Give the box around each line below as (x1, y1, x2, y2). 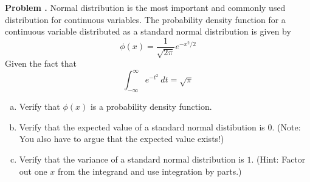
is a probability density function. (90, 100, 212, 113)
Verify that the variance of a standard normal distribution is (19, 152, 244, 165)
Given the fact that (5, 57, 77, 70)
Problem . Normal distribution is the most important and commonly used (5, 1, 286, 13)
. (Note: (272, 120, 301, 133)
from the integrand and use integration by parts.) (58, 164, 242, 177)
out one (19, 164, 47, 177)
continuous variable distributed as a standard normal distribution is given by (5, 25, 291, 38)
